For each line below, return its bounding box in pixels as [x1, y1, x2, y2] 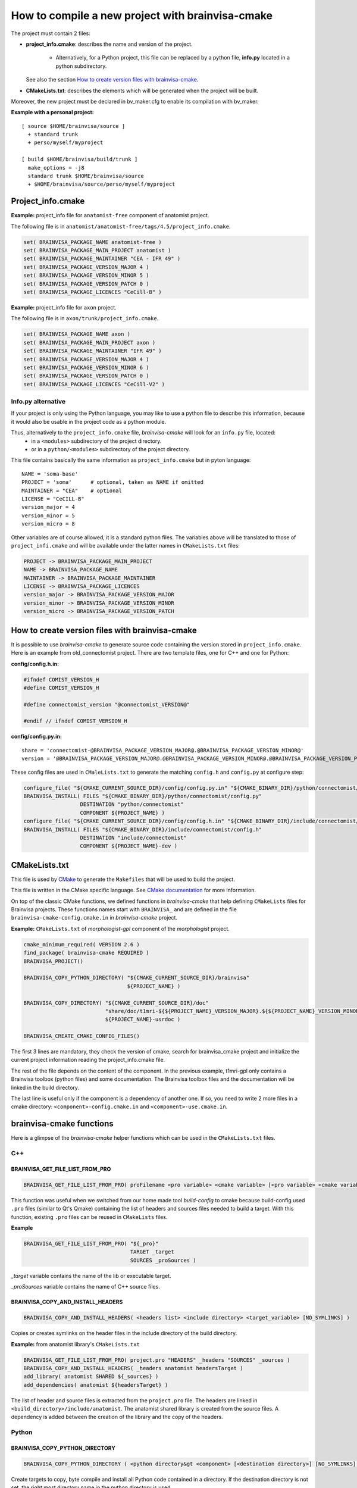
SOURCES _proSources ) [130, 1256, 196, 1264]
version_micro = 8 [21, 521, 76, 527]
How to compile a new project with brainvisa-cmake [11, 9, 273, 22]
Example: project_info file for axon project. [11, 304, 117, 311]
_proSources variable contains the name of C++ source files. [11, 1283, 160, 1290]
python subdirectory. [55, 62, 107, 70]
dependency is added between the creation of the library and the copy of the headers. [11, 1414, 223, 1421]
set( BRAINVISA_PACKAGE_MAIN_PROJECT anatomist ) [23, 247, 171, 254]
